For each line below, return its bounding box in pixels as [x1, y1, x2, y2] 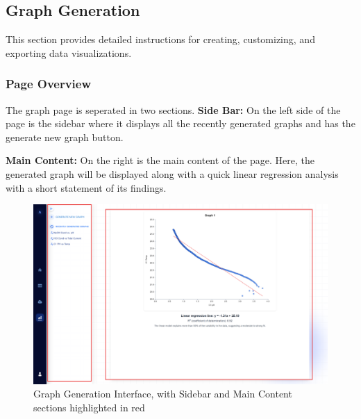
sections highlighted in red [33, 400, 145, 414]
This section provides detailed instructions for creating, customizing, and [6, 32, 315, 47]
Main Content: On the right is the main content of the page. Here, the [6, 153, 314, 167]
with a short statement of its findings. [6, 180, 167, 195]
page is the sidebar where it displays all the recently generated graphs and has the [6, 116, 355, 131]
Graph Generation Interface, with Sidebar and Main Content [33, 386, 292, 401]
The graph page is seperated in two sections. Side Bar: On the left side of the [6, 102, 341, 117]
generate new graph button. [6, 129, 124, 144]
